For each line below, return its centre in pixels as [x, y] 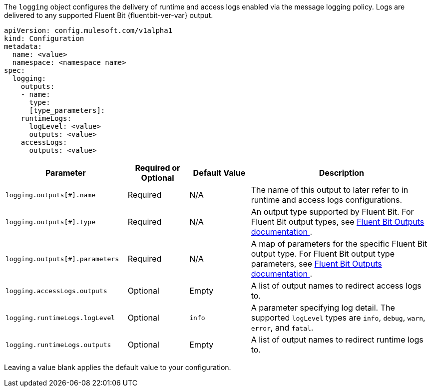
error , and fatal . [282, 328]
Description [342, 173]
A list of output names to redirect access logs [336, 286]
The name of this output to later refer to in [330, 190]
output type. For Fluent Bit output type [323, 254]
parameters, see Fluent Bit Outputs [316, 264]
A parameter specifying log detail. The [323, 308]
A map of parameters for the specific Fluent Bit [339, 244]
